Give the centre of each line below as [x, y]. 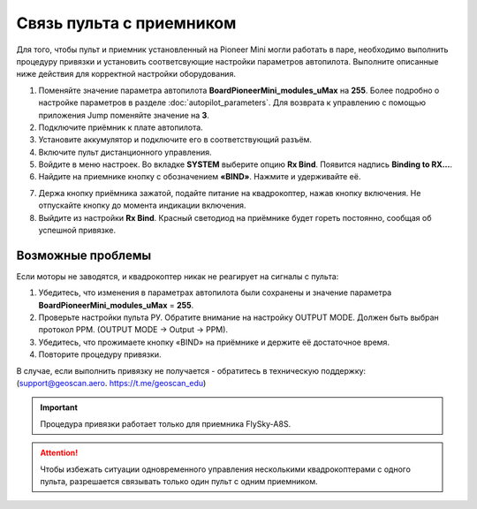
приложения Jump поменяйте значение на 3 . [124, 115]
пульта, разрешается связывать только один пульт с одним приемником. [179, 481]
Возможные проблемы [84, 255]
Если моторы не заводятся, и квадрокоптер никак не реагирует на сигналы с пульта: [178, 276]
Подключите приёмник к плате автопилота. [121, 127]
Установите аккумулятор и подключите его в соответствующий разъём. [175, 140]
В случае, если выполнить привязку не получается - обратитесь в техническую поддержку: [191, 370]
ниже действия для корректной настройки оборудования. [126, 74]
